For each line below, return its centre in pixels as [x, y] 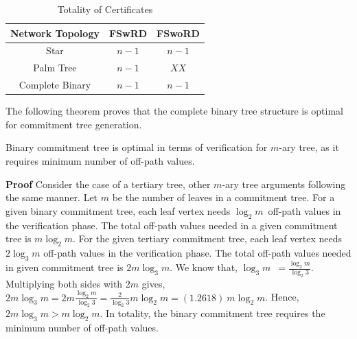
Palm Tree [55, 68]
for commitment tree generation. [74, 124]
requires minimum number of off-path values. [100, 161]
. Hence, [282, 297]
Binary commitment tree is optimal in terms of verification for [137, 147]
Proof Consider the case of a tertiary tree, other [108, 184]
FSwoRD [178, 33]
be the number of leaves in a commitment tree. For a [223, 197]
